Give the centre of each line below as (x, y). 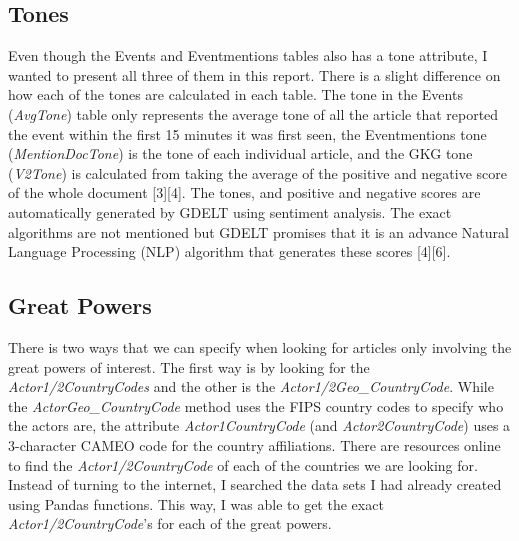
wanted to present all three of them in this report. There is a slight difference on (254, 74)
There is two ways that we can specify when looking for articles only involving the (260, 346)
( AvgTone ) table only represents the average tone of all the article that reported (253, 113)
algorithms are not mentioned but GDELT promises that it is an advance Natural (258, 231)
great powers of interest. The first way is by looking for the (189, 366)
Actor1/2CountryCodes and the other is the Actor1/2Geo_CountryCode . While (251, 386)
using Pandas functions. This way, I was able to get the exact (196, 503)
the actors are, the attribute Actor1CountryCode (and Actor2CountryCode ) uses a (259, 425)
